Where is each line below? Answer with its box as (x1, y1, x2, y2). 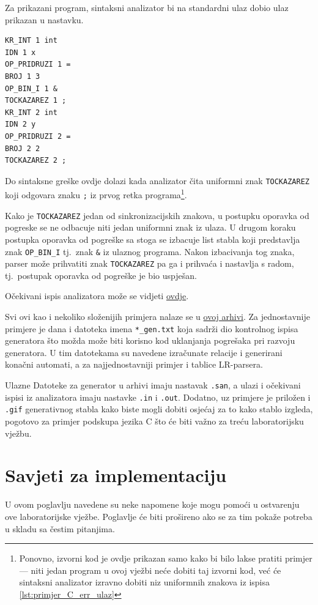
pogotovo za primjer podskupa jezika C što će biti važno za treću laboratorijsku (5, 415, 304, 428)
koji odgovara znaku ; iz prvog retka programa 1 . (5, 187, 187, 201)
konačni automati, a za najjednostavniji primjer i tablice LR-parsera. (5, 358, 263, 371)
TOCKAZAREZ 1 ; (5, 96, 67, 105)
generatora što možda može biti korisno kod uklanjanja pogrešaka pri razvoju (5, 334, 295, 347)
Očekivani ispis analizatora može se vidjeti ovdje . (5, 289, 189, 302)
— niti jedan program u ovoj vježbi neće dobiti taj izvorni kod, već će (19, 563, 281, 576)
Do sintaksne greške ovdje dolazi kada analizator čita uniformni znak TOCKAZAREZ (5, 174, 309, 187)
